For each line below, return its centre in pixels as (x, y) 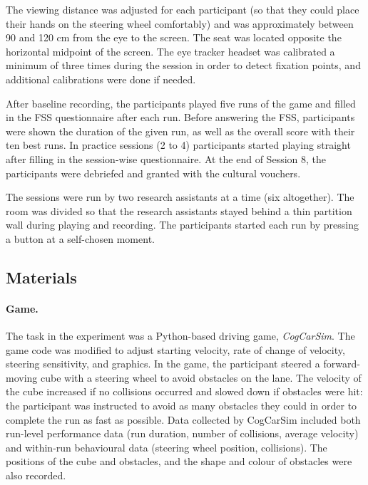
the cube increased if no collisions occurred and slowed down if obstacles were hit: (184, 391)
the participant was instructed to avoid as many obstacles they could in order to (182, 406)
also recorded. (36, 475)
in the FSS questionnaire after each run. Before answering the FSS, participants (180, 117)
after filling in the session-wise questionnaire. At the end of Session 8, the (166, 158)
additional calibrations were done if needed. (101, 79)
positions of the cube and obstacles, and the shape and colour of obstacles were (179, 461)
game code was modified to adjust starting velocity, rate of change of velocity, (175, 349)
